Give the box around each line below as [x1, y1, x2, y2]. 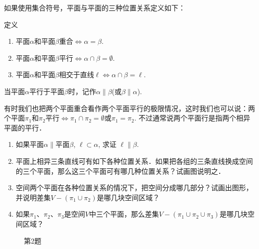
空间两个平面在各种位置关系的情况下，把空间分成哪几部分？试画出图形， [15, 182, 253, 193]
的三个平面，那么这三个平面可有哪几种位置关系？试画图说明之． [15, 165, 225, 176]
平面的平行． [4, 122, 46, 132]
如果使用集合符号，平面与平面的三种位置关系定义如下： [4, 2, 185, 12]
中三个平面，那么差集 [89, 209, 159, 219]
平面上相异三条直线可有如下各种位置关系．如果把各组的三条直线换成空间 [15, 155, 253, 166]
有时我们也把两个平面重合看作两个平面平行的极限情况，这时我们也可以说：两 [4, 103, 255, 113]
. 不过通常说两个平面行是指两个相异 [134, 113, 251, 123]
